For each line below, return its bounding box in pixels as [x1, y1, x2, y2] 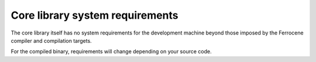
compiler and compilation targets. [11, 37, 92, 44]
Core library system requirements [11, 9, 178, 22]
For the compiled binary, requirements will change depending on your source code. [11, 48, 212, 55]
